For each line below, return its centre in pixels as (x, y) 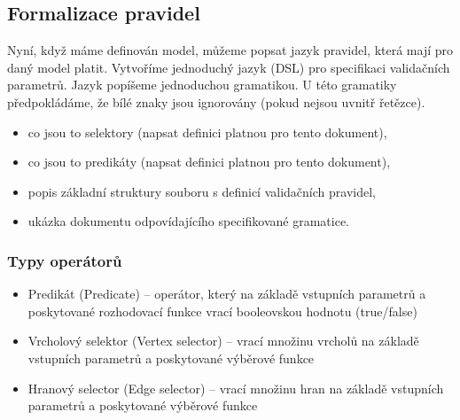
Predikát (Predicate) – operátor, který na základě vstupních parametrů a (227, 294)
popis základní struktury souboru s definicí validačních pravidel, (202, 191)
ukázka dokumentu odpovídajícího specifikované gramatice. (189, 221)
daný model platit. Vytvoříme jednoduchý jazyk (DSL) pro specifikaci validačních (229, 67)
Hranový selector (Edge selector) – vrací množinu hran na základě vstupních (236, 388)
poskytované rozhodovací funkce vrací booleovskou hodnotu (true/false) (222, 311)
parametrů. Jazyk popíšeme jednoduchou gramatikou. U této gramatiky (202, 85)
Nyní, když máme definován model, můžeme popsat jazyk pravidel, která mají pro (230, 50)
